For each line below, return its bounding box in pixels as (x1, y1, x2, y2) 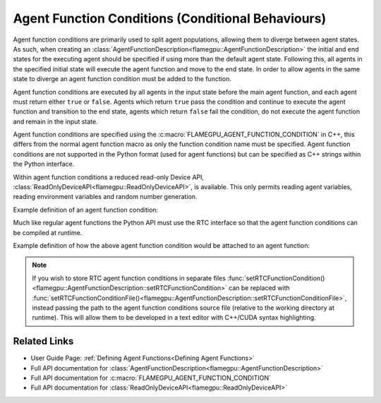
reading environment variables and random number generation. (13, 193, 198, 201)
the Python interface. (13, 160, 75, 169)
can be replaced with (228, 284, 291, 292)
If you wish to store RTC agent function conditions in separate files (32, 274, 226, 282)
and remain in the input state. (13, 117, 98, 126)
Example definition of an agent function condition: (13, 205, 159, 214)
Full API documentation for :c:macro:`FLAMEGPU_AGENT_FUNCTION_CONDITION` (30, 374, 271, 382)
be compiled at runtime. (13, 228, 83, 236)
